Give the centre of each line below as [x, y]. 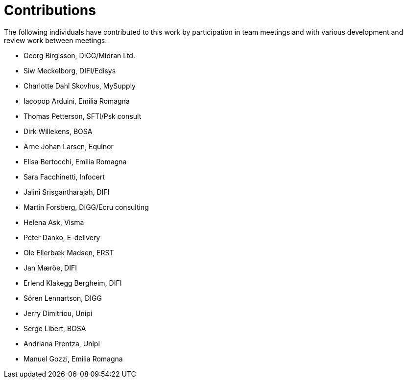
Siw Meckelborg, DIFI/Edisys [70, 70]
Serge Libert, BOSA [55, 328]
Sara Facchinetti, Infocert [64, 177]
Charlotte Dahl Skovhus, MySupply [80, 86]
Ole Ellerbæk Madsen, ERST [69, 252]
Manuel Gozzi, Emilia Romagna [73, 359]
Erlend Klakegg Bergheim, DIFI [73, 283]
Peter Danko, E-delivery [62, 237]
